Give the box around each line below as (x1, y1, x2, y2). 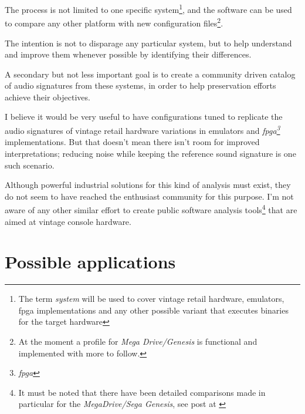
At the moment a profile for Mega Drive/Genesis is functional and (18, 335, 257, 348)
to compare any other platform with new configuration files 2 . (5, 15, 223, 29)
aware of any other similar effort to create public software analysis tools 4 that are (5, 202, 297, 216)
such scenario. (5, 159, 55, 171)
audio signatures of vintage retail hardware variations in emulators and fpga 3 (5, 123, 280, 136)
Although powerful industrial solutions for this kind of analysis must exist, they (5, 179, 291, 191)
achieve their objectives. (5, 90, 90, 103)
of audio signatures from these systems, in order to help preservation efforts (5, 79, 276, 92)
